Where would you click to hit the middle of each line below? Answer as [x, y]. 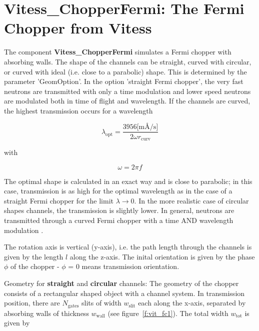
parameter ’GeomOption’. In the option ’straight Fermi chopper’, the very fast [124, 81]
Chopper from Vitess [78, 28]
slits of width [101, 303]
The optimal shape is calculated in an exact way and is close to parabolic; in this [128, 181]
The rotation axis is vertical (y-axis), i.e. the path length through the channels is [128, 247]
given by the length [34, 256]
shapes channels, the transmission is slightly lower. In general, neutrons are [119, 210]
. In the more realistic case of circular [191, 200]
